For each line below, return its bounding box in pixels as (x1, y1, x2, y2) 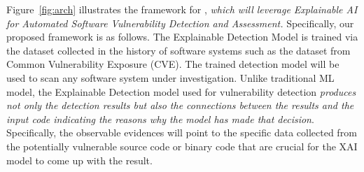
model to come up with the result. (6, 152, 153, 167)
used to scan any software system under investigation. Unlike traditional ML (6, 70, 335, 85)
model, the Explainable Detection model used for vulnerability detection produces (6, 84, 356, 99)
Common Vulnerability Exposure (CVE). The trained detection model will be (6, 57, 339, 71)
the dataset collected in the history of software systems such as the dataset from (6, 43, 351, 57)
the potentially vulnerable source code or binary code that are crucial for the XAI (6, 138, 358, 153)
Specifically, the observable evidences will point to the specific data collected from (6, 125, 357, 140)
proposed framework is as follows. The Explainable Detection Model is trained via (6, 29, 358, 44)
